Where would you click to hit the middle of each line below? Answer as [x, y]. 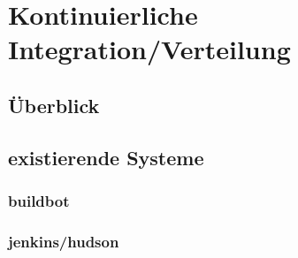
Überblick [54, 105]
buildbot [39, 201]
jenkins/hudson [64, 241]
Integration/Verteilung [149, 49]
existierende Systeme [106, 157]
